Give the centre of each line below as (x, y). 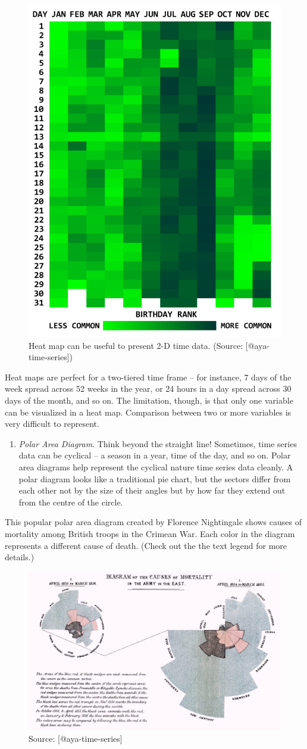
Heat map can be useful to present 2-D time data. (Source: (136, 345)
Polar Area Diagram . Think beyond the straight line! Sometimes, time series (158, 443)
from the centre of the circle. (71, 502)
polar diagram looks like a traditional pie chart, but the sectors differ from (155, 478)
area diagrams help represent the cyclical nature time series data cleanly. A (156, 467)
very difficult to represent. (52, 424)
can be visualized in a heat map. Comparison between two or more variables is (148, 412)
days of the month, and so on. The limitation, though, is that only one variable (149, 400)
